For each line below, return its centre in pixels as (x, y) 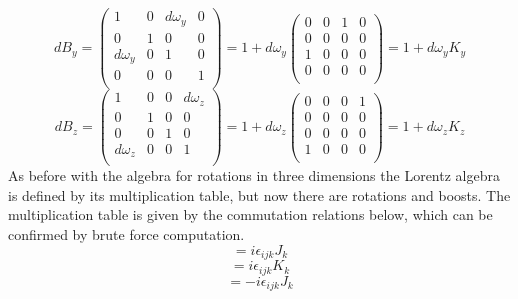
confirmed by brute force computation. (126, 234)
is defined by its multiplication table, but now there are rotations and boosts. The (259, 194)
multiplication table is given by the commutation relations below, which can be (250, 214)
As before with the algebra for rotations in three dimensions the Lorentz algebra (254, 175)
